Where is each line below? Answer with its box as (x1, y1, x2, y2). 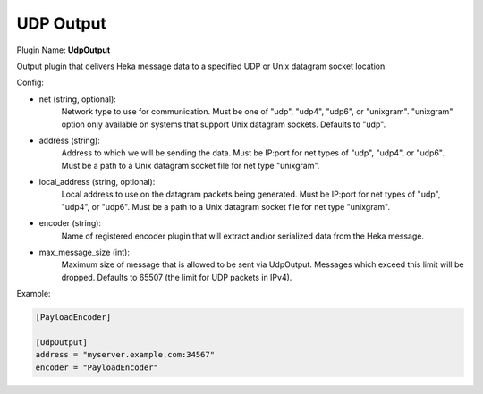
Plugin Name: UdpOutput (16, 45, 111, 55)
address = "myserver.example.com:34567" (35, 349, 215, 360)
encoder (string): (38, 218, 102, 229)
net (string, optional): (38, 94, 116, 105)
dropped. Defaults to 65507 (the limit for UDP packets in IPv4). (61, 272, 292, 282)
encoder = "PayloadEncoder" (35, 362, 158, 373)
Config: (16, 77, 45, 88)
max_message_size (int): (38, 247, 130, 258)
